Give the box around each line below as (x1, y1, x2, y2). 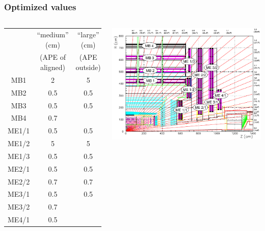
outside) (75, 62, 101, 72)
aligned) (40, 62, 65, 72)
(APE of (40, 52, 66, 62)
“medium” (37, 29, 69, 39)
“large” (77, 29, 99, 39)
